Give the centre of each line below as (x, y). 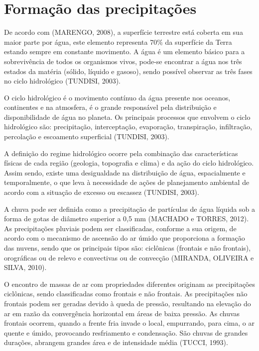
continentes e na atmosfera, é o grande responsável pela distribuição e (110, 107)
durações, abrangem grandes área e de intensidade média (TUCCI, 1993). (116, 342)
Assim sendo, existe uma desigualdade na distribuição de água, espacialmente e (125, 172)
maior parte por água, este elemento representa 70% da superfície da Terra (118, 42)
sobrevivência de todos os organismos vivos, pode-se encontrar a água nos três (123, 61)
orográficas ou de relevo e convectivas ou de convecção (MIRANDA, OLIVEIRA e (129, 257)
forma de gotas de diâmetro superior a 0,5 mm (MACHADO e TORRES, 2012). (127, 219)
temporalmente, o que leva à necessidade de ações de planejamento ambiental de (127, 182)
